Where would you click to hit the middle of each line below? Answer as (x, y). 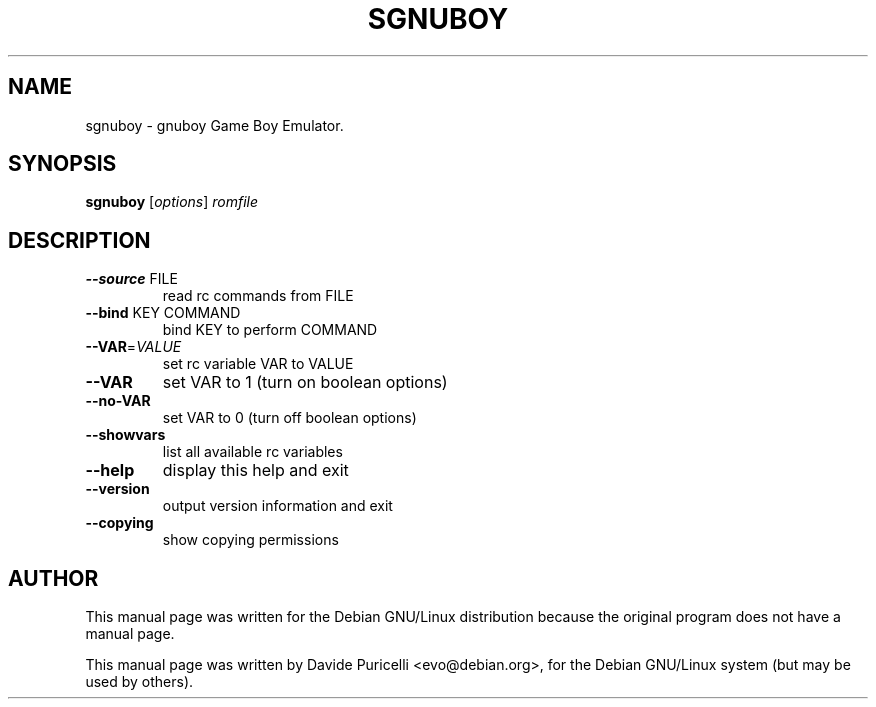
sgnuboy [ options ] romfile (172, 202)
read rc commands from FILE (258, 296)
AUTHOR (53, 578)
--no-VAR (118, 401)
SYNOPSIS (62, 164)
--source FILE (131, 279)
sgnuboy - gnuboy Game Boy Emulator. (214, 125)
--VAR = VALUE (133, 347)
